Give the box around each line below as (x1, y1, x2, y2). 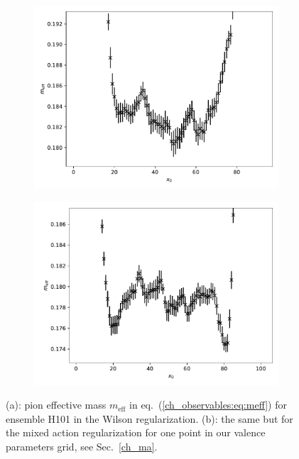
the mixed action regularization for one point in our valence (6, 425, 266, 440)
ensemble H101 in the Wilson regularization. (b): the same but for (6, 411, 293, 426)
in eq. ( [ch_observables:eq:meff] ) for (129, 397, 287, 412)
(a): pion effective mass (6, 397, 107, 412)
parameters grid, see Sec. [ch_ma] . (6, 438, 158, 453)
